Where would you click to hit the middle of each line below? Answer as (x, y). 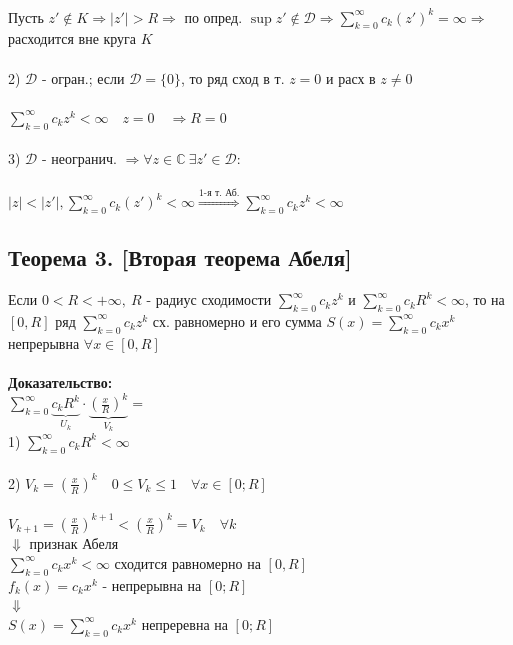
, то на (484, 299)
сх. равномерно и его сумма (237, 320)
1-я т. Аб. (219, 193)
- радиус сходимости (209, 299)
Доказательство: (60, 381)
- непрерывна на (152, 584)
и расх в (351, 77)
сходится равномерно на (187, 562)
